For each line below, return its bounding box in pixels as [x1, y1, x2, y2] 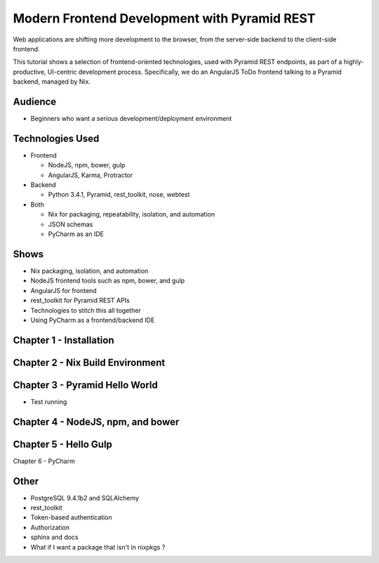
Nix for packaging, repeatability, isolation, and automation [48, 210, 215, 219]
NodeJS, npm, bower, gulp [48, 161, 126, 169]
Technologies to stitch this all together [30, 306, 142, 314]
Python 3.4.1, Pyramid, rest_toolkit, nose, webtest [48, 190, 190, 199]
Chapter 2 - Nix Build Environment [13, 356, 166, 368]
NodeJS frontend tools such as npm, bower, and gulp [30, 276, 185, 285]
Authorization [30, 523, 70, 531]
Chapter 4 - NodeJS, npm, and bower [13, 415, 180, 428]
